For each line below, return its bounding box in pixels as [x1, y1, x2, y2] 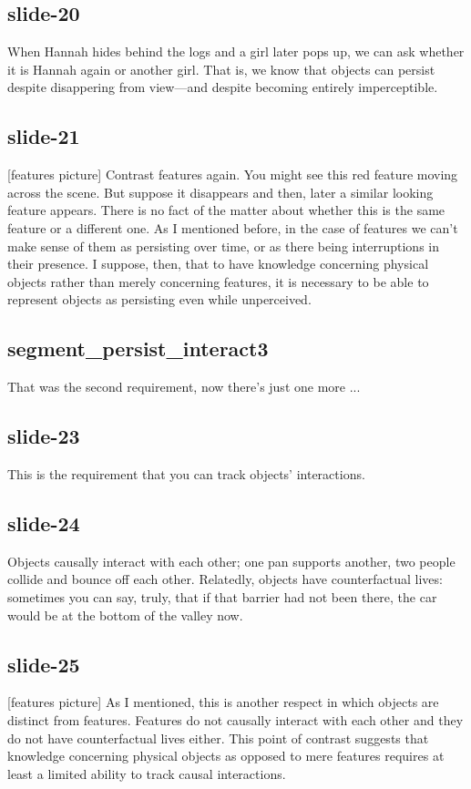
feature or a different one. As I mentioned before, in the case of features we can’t [7, 218, 458, 237]
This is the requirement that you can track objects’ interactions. [7, 464, 365, 483]
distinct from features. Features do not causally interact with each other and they [7, 710, 464, 729]
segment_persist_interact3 [7, 334, 269, 363]
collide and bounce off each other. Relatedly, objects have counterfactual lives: [7, 569, 443, 589]
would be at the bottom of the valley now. [7, 605, 243, 624]
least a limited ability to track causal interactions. [7, 763, 286, 783]
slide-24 [7, 508, 80, 537]
